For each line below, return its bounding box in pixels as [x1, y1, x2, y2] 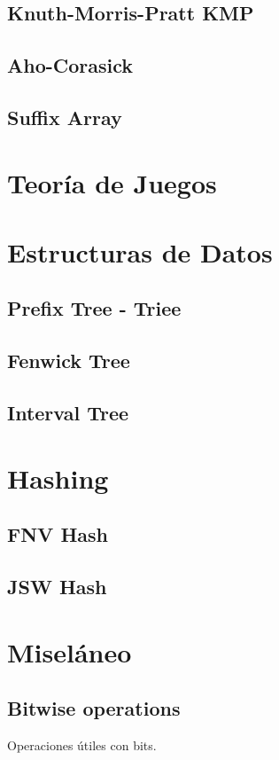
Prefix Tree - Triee [7, 294, 182, 322]
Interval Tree [7, 399, 129, 427]
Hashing [7, 459, 109, 496]
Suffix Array [7, 103, 122, 130]
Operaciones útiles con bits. [7, 735, 157, 754]
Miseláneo [7, 633, 132, 670]
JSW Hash [7, 572, 107, 599]
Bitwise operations [7, 694, 181, 722]
